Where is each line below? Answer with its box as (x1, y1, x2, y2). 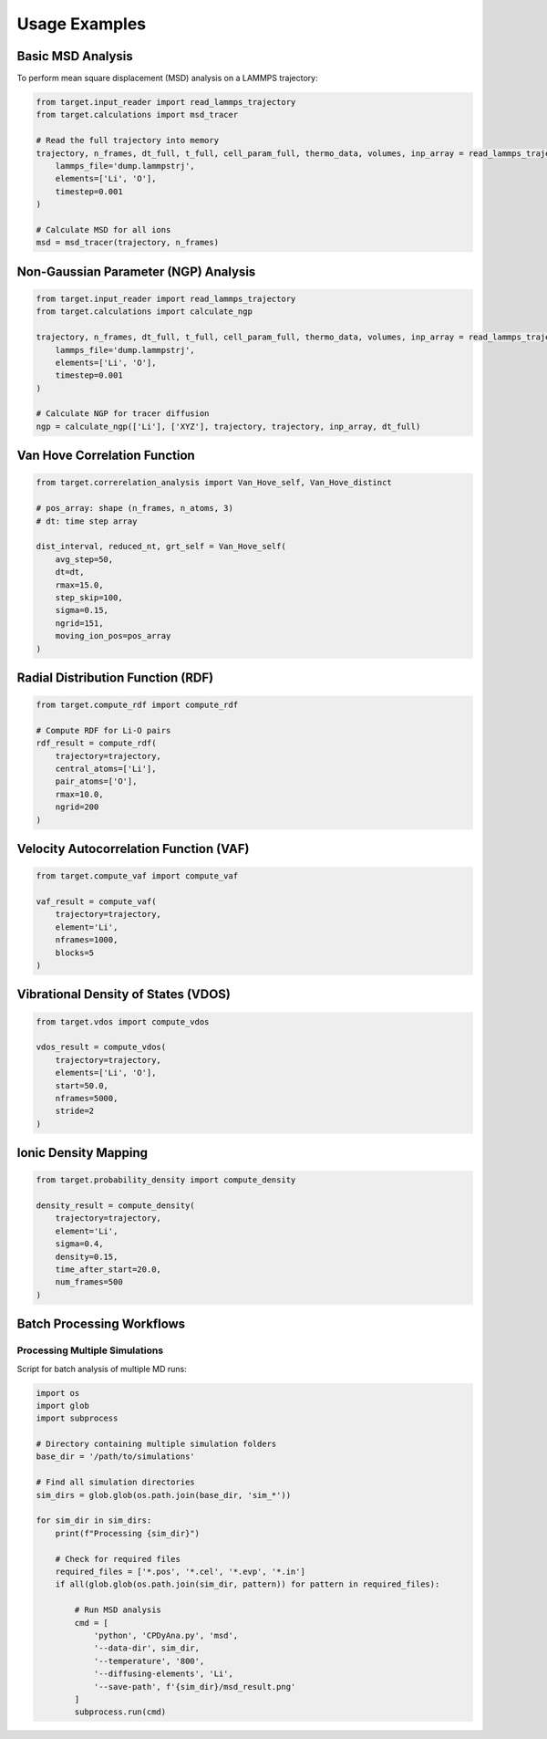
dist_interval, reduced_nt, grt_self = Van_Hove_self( (36, 541, 286, 552)
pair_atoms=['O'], (55, 776, 138, 786)
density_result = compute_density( (36, 1201, 195, 1211)
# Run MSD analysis (74, 1605, 161, 1615)
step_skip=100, (55, 592, 123, 602)
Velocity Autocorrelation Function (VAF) (16, 841, 250, 857)
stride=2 (55, 1106, 95, 1117)
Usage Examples (16, 14, 147, 34)
